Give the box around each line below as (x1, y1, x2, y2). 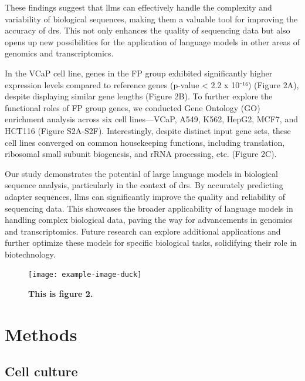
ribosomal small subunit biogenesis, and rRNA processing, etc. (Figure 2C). (5, 148, 277, 160)
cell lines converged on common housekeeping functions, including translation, (5, 136, 285, 148)
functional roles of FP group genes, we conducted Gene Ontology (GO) (5, 101, 260, 113)
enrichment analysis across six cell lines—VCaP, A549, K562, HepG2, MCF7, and (5, 113, 298, 125)
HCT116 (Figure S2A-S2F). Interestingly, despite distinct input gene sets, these (5, 124, 291, 136)
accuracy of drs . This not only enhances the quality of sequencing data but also (5, 24, 290, 36)
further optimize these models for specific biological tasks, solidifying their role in (5, 236, 297, 249)
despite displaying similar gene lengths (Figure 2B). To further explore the (5, 90, 273, 102)
